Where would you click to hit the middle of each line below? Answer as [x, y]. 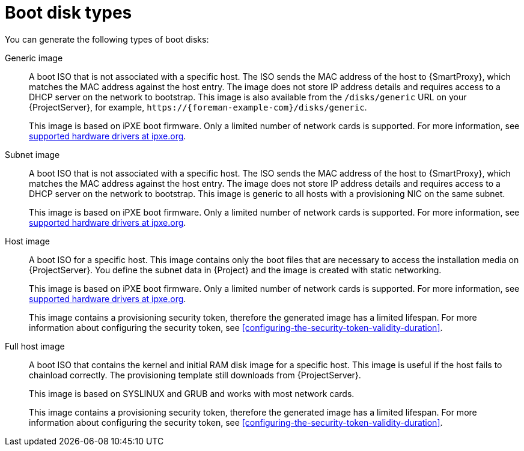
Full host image [35, 346]
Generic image [34, 58]
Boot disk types [69, 13]
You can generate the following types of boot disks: [107, 39]
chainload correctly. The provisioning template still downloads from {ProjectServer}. [195, 375]
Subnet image [32, 154]
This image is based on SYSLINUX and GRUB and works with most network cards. [192, 393]
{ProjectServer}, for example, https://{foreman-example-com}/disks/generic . [198, 107]
